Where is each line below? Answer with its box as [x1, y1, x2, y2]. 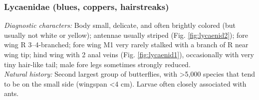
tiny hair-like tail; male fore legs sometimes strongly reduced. [4, 59, 191, 69]
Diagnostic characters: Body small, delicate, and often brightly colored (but [4, 20, 236, 30]
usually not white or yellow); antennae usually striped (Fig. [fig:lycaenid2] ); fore [4, 29, 249, 40]
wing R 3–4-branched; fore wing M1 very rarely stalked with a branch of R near [4, 39, 249, 50]
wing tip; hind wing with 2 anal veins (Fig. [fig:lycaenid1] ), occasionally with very [4, 49, 254, 59]
